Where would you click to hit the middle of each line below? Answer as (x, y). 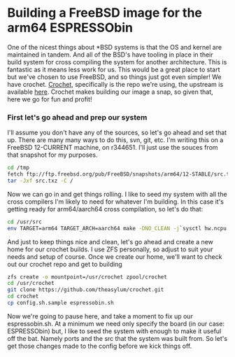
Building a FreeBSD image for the (105, 13)
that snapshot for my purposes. (52, 155)
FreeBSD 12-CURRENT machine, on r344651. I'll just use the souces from (113, 148)
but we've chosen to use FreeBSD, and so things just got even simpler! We (114, 77)
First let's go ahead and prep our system (77, 117)
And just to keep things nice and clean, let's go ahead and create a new (110, 241)
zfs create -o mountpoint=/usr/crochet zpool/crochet (87, 277)
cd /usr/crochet (31, 283)
